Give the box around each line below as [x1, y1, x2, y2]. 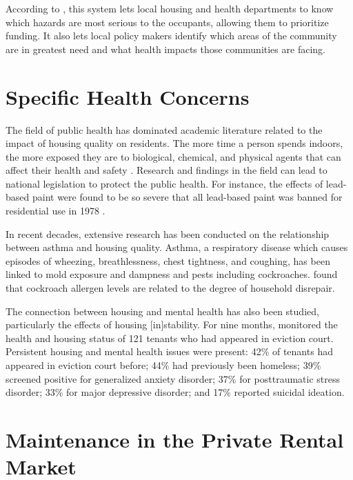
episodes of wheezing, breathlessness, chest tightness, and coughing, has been [6, 253, 330, 268]
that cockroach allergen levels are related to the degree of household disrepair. [6, 281, 335, 295]
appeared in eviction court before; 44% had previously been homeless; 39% [6, 358, 321, 372]
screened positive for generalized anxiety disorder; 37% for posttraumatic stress [6, 371, 340, 386]
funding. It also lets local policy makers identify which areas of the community [6, 28, 337, 43]
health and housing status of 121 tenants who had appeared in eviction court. [6, 330, 334, 345]
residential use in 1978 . [6, 203, 105, 218]
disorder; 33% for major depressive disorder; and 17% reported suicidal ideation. [6, 385, 345, 399]
